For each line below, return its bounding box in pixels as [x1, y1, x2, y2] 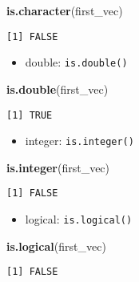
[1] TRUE [6, 109, 53, 121]
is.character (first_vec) [6, 2, 123, 18]
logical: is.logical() [25, 211, 133, 228]
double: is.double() [25, 54, 128, 70]
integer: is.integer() [25, 132, 134, 149]
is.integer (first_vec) [6, 159, 110, 175]
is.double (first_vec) [6, 80, 109, 97]
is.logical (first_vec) [6, 237, 106, 254]
